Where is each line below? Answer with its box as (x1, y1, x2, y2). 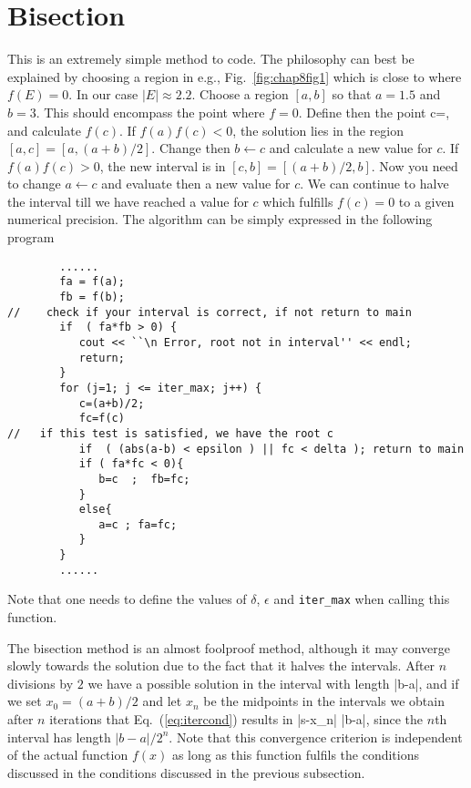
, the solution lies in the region (232, 120, 404, 139)
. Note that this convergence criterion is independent (169, 727, 463, 746)
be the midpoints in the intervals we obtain (203, 691, 445, 711)
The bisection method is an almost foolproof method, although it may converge (7, 638, 451, 657)
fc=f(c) (78, 412, 125, 425)
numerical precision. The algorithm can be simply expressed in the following (7, 210, 433, 229)
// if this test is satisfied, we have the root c (7, 426, 333, 440)
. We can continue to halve (300, 174, 449, 193)
